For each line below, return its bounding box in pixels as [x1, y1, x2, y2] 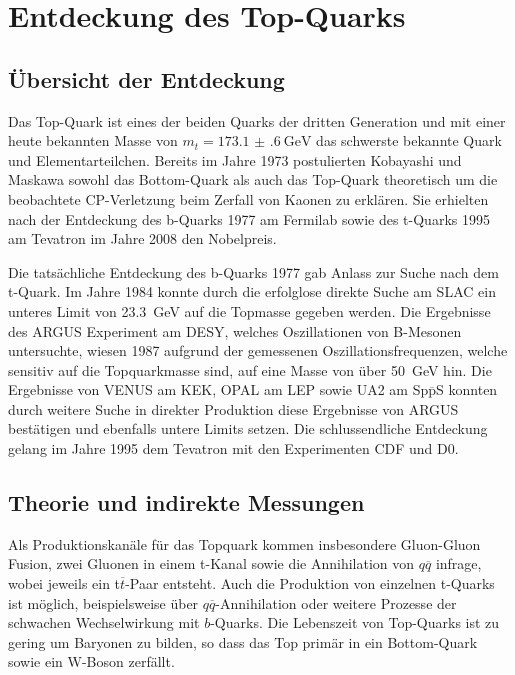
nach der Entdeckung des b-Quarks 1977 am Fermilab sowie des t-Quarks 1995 [8, 208, 490, 229]
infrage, [435, 553, 482, 574]
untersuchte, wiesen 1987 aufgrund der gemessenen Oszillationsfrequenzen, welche [8, 340, 508, 361]
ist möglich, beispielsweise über [8, 592, 199, 613]
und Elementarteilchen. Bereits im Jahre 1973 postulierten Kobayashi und [8, 149, 462, 170]
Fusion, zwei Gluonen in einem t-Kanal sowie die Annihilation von [8, 553, 415, 574]
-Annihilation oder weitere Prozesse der [215, 592, 457, 613]
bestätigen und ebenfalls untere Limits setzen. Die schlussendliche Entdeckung [8, 418, 488, 439]
